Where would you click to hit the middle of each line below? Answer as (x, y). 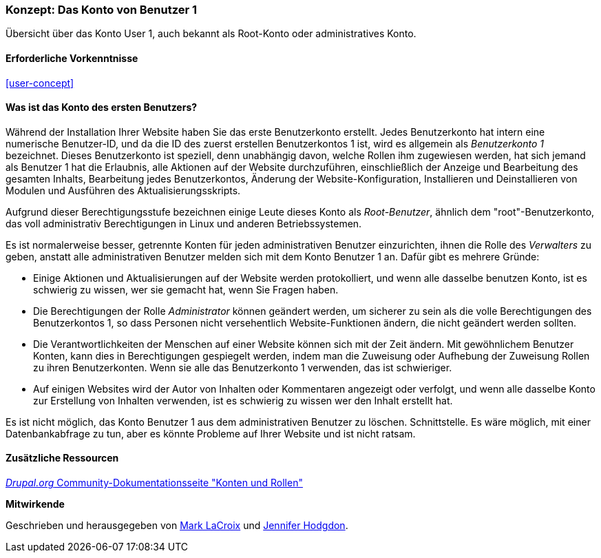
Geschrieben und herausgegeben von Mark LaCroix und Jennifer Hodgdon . (177, 526)
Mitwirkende (35, 504)
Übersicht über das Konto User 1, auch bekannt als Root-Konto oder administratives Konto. (211, 34)
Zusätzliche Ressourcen (62, 458)
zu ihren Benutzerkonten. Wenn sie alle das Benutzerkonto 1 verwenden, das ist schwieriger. (243, 367)
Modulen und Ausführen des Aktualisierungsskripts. (123, 190)
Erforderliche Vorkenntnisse (72, 58)
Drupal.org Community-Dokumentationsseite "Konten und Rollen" (154, 483)
